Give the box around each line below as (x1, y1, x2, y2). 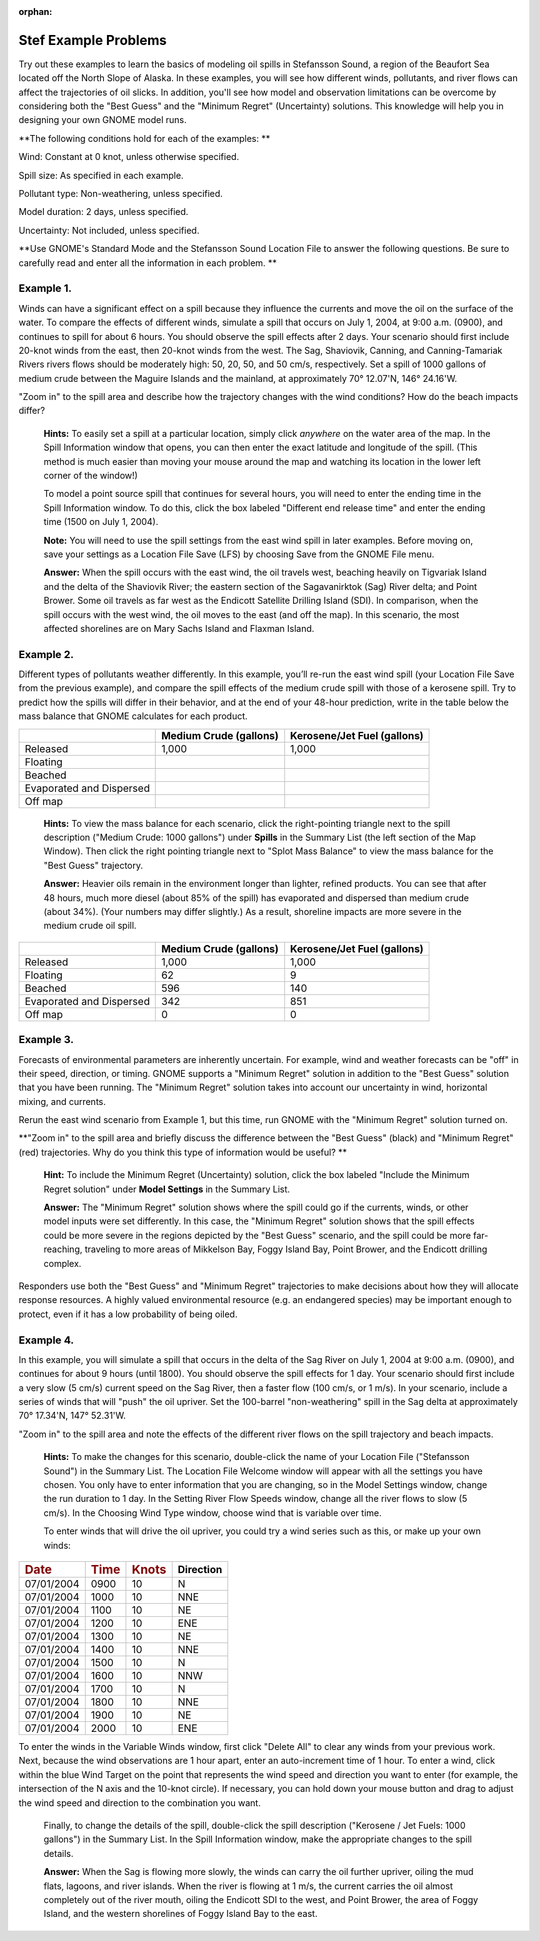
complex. (43, 1257, 82, 1269)
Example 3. (18, 1033, 74, 1047)
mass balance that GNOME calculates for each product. (18, 710, 249, 722)
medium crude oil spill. (43, 920, 137, 932)
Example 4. (18, 1333, 75, 1347)
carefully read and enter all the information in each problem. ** (18, 256, 277, 269)
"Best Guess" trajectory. (43, 859, 144, 871)
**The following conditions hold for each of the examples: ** (18, 132, 271, 144)
